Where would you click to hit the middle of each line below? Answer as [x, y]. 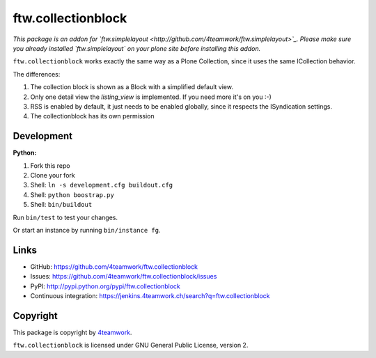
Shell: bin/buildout [61, 205]
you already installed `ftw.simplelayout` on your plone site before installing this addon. [137, 48]
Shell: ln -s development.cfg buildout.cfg [102, 185]
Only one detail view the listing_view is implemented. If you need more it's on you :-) [151, 97]
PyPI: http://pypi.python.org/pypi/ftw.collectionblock [105, 286]
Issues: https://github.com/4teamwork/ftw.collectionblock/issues [124, 277]
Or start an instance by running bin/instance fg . [87, 230]
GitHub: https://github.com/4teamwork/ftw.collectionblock [114, 266]
